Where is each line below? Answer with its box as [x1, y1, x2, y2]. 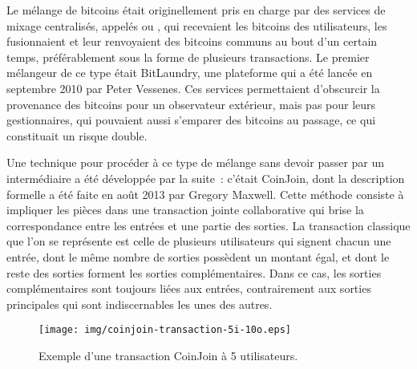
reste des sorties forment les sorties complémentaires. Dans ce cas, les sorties [6, 264, 382, 281]
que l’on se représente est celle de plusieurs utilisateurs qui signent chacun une [6, 233, 391, 249]
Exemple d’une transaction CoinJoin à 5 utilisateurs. [38, 347, 298, 363]
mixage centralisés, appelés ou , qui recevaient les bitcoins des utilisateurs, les [6, 17, 387, 34]
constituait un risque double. [6, 127, 148, 144]
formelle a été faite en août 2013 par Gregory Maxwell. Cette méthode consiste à [6, 185, 404, 202]
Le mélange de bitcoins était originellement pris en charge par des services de [6, 2, 386, 18]
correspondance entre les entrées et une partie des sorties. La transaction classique [6, 217, 411, 233]
